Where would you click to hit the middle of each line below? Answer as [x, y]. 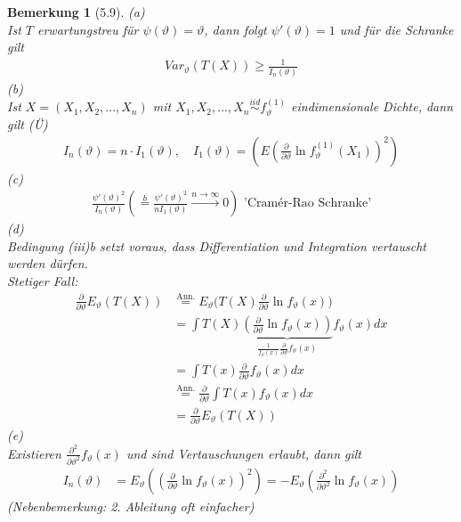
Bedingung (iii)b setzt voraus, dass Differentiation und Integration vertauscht [217, 245]
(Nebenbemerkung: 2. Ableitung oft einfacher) [131, 506]
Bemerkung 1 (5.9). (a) [76, 12]
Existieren [34, 453]
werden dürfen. [48, 263]
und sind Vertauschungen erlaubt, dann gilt [244, 453]
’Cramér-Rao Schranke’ [308, 204]
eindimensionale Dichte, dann [372, 106]
